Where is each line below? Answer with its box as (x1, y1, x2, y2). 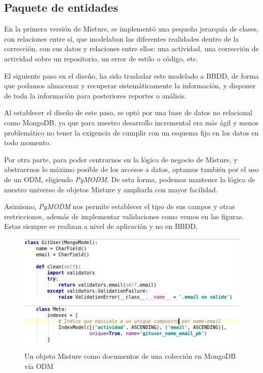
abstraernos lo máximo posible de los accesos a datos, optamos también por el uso (4, 164, 259, 175)
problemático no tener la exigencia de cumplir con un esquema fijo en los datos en (4, 127, 259, 138)
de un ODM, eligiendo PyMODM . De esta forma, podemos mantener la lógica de (4, 174, 255, 184)
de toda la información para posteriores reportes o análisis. (4, 90, 186, 100)
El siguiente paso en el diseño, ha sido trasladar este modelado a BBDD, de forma (4, 70, 259, 81)
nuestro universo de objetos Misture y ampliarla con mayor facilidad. (4, 184, 218, 194)
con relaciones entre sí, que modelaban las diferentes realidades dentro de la (4, 33, 239, 44)
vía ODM (24, 360, 54, 371)
